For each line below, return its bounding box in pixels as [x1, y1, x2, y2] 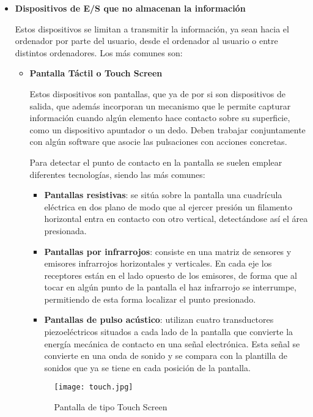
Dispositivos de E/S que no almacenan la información [15, 2, 246, 14]
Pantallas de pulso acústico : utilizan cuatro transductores [44, 313, 274, 326]
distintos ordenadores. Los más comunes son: [15, 46, 183, 59]
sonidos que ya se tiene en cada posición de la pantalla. [44, 361, 251, 374]
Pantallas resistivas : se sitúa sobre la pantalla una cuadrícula [44, 188, 282, 201]
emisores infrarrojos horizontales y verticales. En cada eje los [44, 257, 272, 270]
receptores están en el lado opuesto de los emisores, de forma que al [44, 268, 297, 281]
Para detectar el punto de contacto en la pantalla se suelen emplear [29, 155, 282, 168]
